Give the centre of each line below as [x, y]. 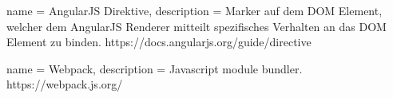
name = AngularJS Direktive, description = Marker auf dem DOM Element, [195, 10]
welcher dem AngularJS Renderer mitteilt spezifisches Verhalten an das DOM [196, 26]
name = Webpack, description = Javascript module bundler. [155, 68]
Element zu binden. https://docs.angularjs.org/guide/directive [159, 42]
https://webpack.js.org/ [65, 84]
